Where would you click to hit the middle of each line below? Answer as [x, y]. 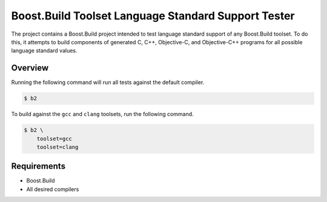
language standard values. [45, 51]
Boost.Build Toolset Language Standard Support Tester [153, 16]
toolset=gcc [54, 138]
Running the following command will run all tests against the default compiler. [108, 82]
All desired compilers [53, 189]
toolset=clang [58, 147]
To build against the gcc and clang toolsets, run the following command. [102, 114]
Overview [30, 68]
